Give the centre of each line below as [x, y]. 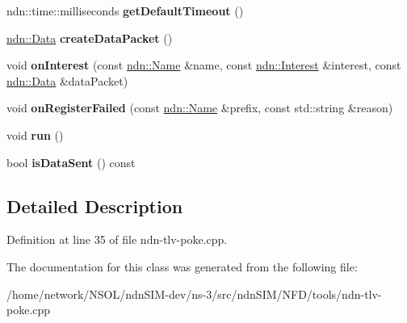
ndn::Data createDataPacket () [90, 38]
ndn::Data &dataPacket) [67, 80]
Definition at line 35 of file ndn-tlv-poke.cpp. [117, 239]
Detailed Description [95, 206]
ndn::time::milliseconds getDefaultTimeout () [125, 10]
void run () [35, 134]
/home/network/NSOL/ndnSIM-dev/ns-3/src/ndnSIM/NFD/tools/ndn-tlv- [194, 294]
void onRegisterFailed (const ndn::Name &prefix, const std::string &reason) [200, 108]
